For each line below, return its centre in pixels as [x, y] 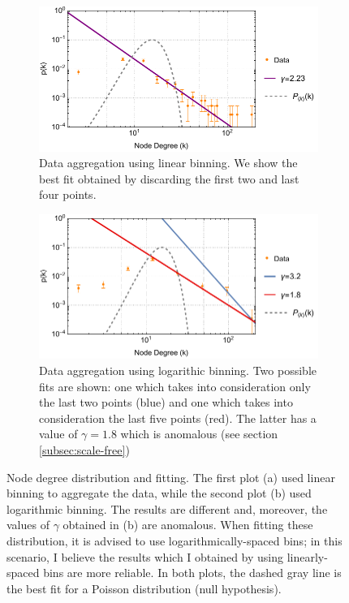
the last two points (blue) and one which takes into [166, 402]
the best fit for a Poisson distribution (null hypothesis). [144, 588]
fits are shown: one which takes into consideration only [175, 386]
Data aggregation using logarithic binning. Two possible [178, 370]
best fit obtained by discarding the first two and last [169, 178]
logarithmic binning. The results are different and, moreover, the [167, 508]
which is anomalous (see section [199, 434]
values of [28, 525]
